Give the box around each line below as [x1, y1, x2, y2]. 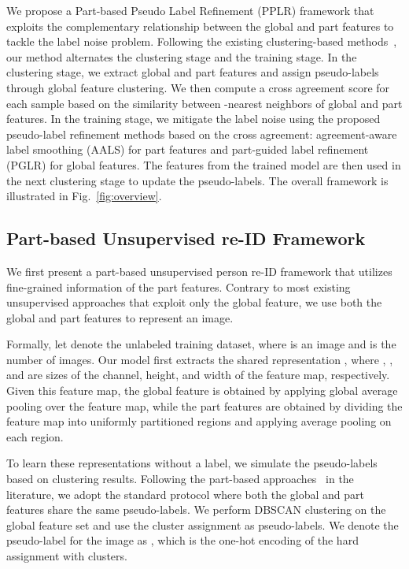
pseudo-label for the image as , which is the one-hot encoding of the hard [6, 532, 359, 549]
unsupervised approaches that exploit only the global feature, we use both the [6, 294, 382, 311]
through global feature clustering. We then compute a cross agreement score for [6, 79, 390, 95]
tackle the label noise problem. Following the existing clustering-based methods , [6, 33, 397, 50]
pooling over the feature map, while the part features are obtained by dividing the [6, 397, 403, 414]
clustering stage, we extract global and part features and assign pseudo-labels [6, 64, 379, 80]
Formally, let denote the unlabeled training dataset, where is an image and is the [6, 336, 396, 352]
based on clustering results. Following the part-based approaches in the [6, 470, 354, 487]
